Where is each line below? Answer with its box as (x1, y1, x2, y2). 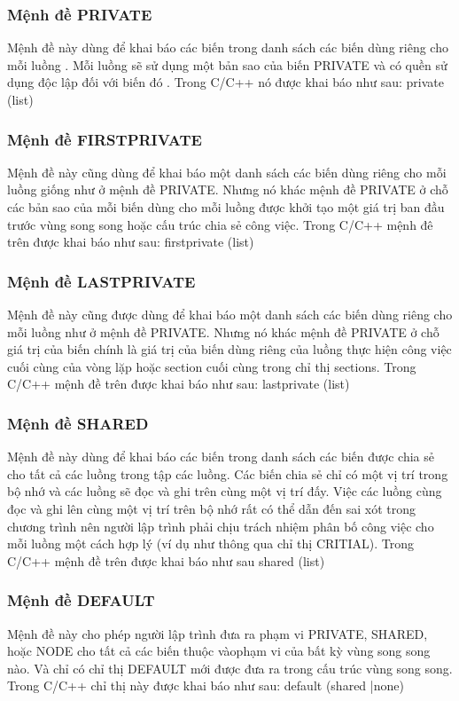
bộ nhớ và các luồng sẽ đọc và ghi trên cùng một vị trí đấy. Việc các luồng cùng (7, 482, 442, 500)
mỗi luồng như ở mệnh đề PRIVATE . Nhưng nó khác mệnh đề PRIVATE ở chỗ (7, 322, 440, 341)
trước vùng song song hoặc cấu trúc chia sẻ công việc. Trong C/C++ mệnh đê (7, 215, 433, 233)
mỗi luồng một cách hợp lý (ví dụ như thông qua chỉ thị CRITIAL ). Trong (7, 534, 414, 553)
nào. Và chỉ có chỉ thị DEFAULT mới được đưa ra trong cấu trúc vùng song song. (7, 658, 453, 677)
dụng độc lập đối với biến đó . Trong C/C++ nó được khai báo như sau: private (7, 73, 444, 91)
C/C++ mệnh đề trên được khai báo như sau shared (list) (7, 551, 325, 570)
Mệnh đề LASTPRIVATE (7, 270, 196, 292)
